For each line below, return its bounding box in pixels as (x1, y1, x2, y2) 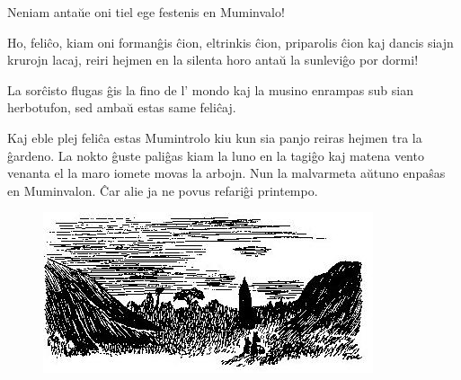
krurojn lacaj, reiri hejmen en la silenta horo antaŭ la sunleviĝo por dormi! (7, 50, 419, 69)
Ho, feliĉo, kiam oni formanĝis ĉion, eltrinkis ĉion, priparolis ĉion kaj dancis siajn (7, 32, 454, 51)
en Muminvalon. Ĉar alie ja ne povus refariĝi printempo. (7, 181, 318, 199)
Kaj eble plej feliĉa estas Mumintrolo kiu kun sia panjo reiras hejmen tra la (7, 128, 422, 146)
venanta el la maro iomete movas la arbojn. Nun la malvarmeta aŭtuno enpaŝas (7, 163, 446, 182)
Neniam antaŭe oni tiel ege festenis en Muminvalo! (7, 3, 285, 21)
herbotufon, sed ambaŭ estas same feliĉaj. (7, 98, 236, 117)
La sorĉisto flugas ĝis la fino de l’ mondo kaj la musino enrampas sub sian (7, 80, 413, 99)
